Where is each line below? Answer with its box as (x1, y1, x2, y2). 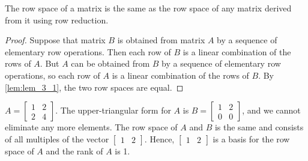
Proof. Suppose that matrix (5, 34, 106, 46)
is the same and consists (214, 121, 304, 133)
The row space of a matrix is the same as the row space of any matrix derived (5, 2, 292, 14)
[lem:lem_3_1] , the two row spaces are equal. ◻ (5, 80, 184, 93)
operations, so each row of (5, 68, 100, 81)
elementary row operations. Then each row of (5, 45, 171, 58)
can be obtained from (71, 57, 150, 70)
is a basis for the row (213, 132, 290, 145)
